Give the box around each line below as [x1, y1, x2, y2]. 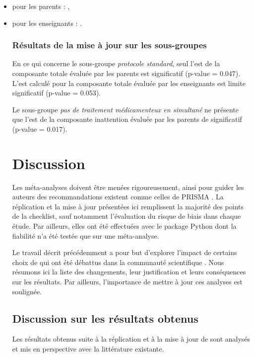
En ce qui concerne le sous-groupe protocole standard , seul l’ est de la [12, 58, 220, 69]
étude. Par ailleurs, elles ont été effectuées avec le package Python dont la [12, 221, 237, 231]
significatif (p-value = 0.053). [12, 88, 101, 98]
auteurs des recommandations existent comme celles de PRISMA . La [12, 191, 224, 202]
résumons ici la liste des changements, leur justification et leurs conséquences [12, 267, 246, 277]
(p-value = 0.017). [12, 123, 67, 134]
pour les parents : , [12, 1, 70, 11]
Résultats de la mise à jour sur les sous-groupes [12, 39, 207, 51]
